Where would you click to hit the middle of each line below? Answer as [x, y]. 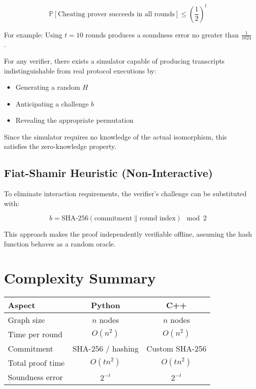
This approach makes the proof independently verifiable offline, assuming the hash [128, 234]
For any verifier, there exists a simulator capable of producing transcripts [114, 60]
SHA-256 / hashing [106, 348]
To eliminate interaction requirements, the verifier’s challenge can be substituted [125, 194]
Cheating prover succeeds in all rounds [116, 14]
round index [158, 219]
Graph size [26, 319]
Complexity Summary [80, 277]
